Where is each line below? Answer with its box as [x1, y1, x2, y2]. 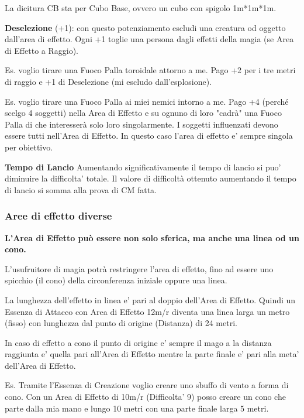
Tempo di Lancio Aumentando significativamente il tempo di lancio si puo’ [5, 160, 281, 173]
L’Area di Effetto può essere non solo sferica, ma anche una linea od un [5, 231, 299, 244]
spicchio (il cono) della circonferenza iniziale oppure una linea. [5, 274, 227, 286]
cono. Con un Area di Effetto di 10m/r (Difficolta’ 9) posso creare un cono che [5, 390, 286, 403]
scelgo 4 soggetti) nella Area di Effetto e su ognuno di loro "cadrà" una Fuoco [5, 107, 282, 119]
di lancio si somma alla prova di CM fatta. [5, 183, 157, 196]
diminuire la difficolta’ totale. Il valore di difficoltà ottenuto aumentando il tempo [5, 172, 296, 184]
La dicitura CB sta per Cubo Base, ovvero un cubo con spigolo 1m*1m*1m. [5, 2, 277, 13]
